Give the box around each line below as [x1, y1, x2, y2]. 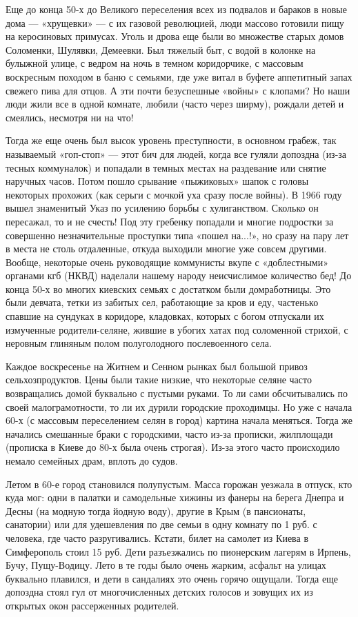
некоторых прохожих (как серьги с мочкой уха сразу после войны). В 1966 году [6, 187, 342, 201]
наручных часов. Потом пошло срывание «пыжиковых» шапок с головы [6, 174, 309, 188]
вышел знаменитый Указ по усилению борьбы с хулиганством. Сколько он [6, 201, 319, 215]
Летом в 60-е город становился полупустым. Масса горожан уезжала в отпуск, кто [6, 476, 352, 491]
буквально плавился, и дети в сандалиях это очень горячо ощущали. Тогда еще [6, 571, 339, 585]
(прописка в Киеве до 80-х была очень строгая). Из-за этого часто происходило [6, 440, 340, 454]
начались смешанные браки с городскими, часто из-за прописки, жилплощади [6, 426, 333, 441]
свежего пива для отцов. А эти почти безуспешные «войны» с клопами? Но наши [6, 83, 350, 97]
